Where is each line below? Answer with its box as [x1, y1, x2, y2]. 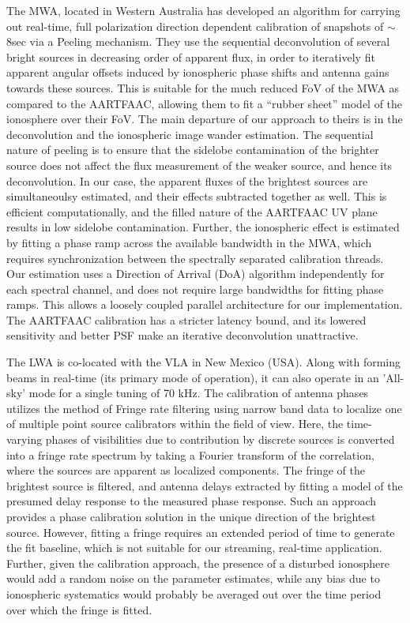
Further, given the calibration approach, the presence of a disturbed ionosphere [6, 554, 389, 571]
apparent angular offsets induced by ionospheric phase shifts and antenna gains [6, 64, 389, 81]
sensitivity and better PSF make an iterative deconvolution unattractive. [6, 327, 359, 343]
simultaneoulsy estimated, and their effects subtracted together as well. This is [6, 188, 387, 205]
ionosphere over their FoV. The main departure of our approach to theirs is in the [6, 111, 403, 127]
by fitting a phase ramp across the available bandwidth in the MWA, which [6, 234, 372, 250]
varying [6, 431, 43, 448]
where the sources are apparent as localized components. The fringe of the [6, 462, 365, 479]
